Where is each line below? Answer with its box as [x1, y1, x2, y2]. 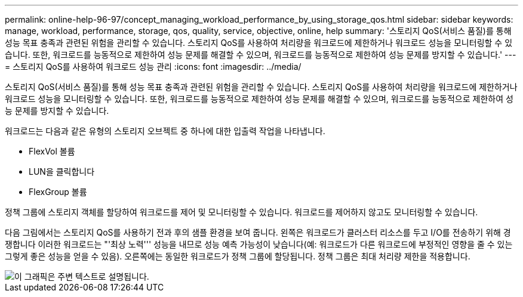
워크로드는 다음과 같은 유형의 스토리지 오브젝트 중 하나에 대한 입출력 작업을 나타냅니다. [5, 126, 325, 136]
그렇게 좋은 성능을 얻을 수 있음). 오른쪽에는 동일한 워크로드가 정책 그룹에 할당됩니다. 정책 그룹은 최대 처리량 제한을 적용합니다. [5, 251, 470, 261]
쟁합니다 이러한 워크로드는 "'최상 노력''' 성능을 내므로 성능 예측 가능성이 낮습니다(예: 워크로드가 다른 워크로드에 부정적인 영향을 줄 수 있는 [5, 239, 513, 249]
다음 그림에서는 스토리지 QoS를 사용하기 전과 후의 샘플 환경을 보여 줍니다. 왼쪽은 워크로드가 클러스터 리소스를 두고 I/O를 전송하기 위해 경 [5, 227, 511, 237]
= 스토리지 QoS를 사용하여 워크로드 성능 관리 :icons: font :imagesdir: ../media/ [5, 61, 302, 72]
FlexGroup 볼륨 [29, 187, 87, 197]
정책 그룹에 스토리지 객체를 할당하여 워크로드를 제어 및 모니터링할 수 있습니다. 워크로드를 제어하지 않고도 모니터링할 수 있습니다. [5, 207, 478, 217]
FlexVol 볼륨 [29, 146, 75, 156]
